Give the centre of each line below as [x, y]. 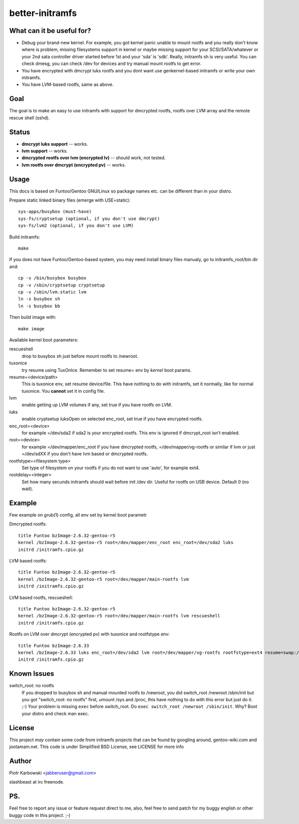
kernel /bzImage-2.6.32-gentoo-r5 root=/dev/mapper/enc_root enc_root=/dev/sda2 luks [126, 543]
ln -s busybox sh [39, 299]
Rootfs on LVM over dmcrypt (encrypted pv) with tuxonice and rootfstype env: [89, 634]
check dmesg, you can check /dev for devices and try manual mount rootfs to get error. [112, 64]
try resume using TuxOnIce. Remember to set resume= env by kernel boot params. [107, 370]
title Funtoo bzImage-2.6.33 [54, 646]
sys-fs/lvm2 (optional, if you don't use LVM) [76, 226]
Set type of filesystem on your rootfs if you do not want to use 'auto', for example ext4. [111, 468]
